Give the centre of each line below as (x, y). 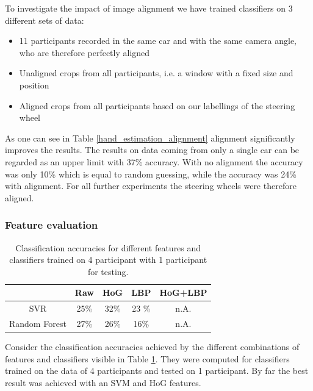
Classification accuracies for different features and (108, 247)
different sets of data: (45, 20)
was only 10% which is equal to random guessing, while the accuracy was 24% (151, 174)
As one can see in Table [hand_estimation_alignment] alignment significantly (150, 138)
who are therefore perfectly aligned (85, 52)
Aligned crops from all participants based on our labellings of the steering (157, 105)
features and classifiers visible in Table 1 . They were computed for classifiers (147, 358)
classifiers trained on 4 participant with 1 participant (108, 260)
